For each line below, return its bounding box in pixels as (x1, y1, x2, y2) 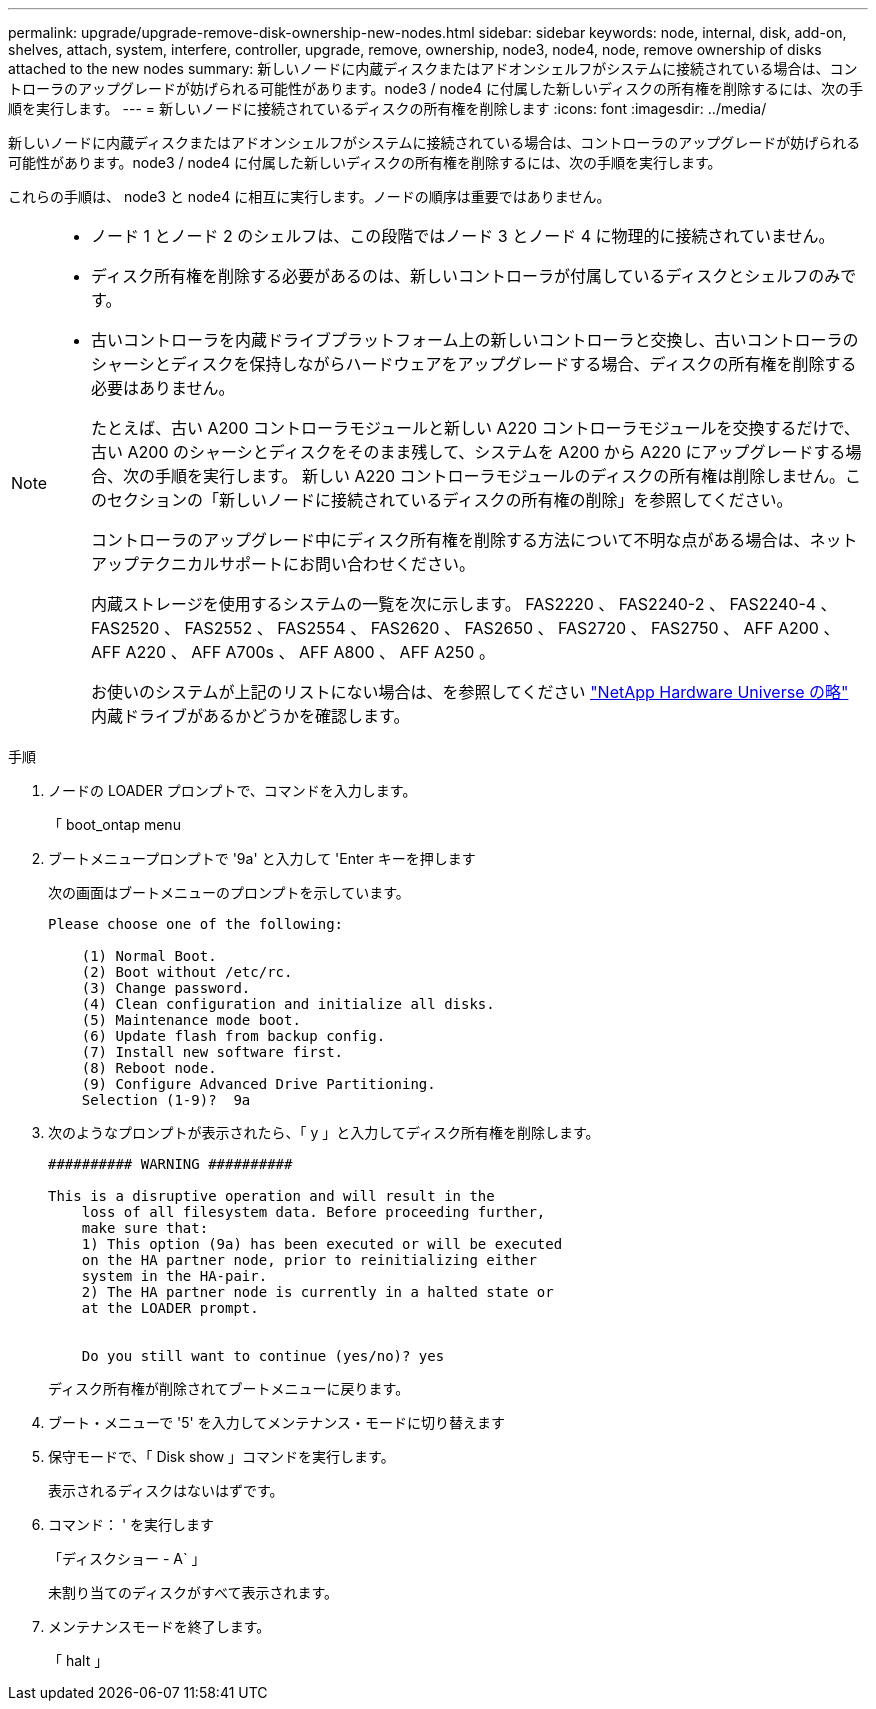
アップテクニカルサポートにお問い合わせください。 (91, 554, 476, 574)
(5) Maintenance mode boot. (81, 1012, 301, 1028)
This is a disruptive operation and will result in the (48, 1188, 495, 1204)
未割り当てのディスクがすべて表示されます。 (48, 1584, 339, 1601)
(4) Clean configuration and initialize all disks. (81, 996, 495, 1012)
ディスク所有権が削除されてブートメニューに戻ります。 (48, 1380, 410, 1397)
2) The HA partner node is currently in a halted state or (81, 1284, 554, 1300)
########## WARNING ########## (48, 1156, 293, 1172)
